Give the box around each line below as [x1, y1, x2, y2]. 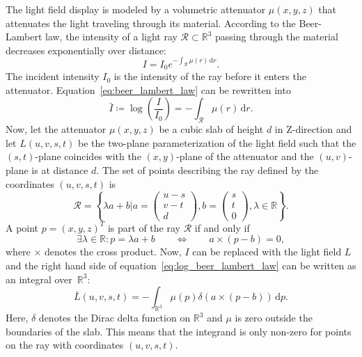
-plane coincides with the [35, 149, 141, 164]
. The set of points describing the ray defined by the [96, 163, 319, 177]
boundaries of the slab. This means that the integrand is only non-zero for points [6, 324, 352, 338]
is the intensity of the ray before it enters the [113, 69, 306, 84]
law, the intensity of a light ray [45, 29, 178, 44]
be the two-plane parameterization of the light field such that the [78, 135, 356, 150]
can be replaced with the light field [192, 244, 342, 259]
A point [6, 220, 39, 235]
